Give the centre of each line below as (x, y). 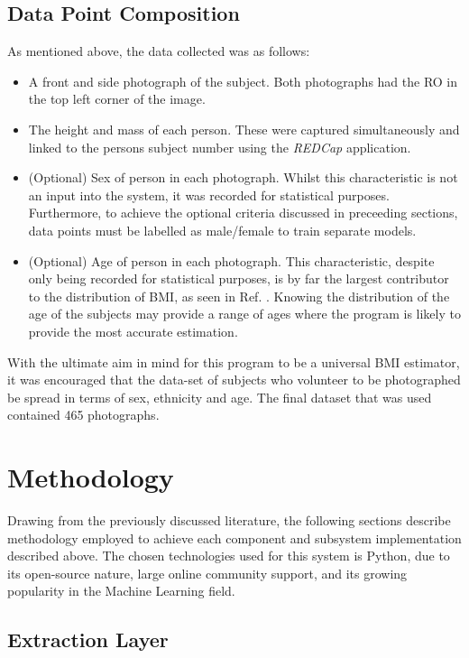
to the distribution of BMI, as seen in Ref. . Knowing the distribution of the (239, 296)
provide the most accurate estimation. (133, 331)
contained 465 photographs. (83, 415)
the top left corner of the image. (117, 99)
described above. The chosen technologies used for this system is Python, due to (229, 556)
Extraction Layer (88, 639)
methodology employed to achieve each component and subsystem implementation (234, 538)
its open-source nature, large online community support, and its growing (207, 573)
